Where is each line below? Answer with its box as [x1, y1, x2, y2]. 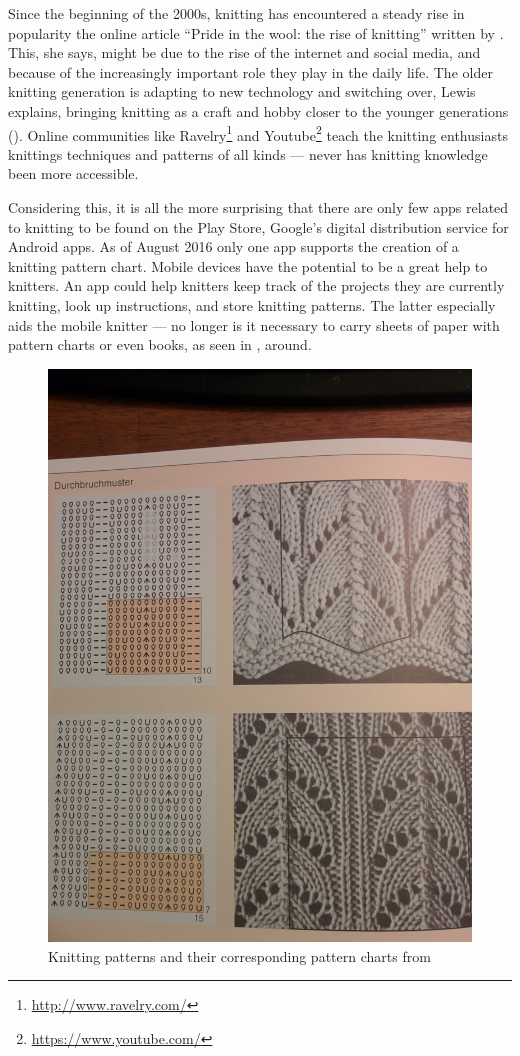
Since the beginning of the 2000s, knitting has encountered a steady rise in [8, 3, 465, 23]
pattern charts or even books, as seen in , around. [8, 334, 312, 355]
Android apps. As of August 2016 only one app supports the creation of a [8, 236, 459, 257]
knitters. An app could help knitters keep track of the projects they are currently [8, 275, 505, 296]
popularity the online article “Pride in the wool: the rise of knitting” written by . [8, 22, 504, 43]
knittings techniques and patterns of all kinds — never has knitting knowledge [8, 143, 488, 164]
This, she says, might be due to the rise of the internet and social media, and [8, 42, 481, 63]
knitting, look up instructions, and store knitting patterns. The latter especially [8, 294, 496, 315]
